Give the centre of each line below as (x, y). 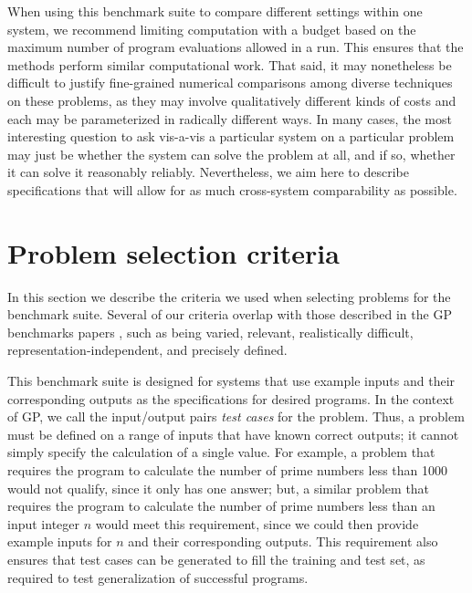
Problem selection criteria (173, 252)
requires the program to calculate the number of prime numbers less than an (221, 506)
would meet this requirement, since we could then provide (257, 523)
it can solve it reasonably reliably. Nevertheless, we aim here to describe (208, 172)
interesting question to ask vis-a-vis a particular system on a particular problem (231, 136)
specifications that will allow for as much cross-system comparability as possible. (232, 189)
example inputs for (60, 541)
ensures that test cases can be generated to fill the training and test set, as (216, 559)
